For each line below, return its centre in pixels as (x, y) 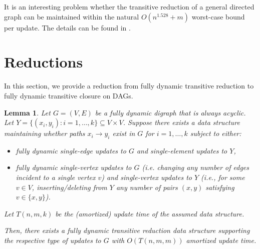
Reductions (44, 62)
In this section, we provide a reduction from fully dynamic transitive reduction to (129, 86)
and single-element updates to (182, 150)
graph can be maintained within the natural (72, 16)
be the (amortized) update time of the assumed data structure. (150, 213)
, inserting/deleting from (69, 187)
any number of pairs (147, 187)
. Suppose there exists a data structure (181, 122)
